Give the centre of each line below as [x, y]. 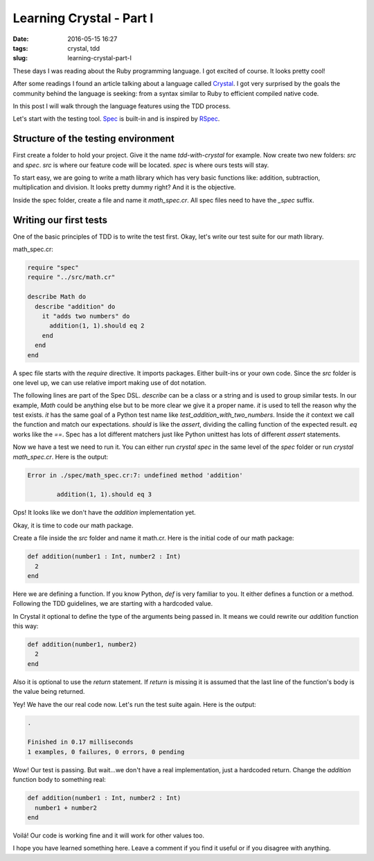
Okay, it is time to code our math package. [73, 525]
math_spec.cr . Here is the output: [61, 457]
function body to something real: [60, 780]
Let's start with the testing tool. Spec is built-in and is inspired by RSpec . [116, 119]
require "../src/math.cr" [71, 277]
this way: [26, 626]
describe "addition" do [75, 306]
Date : [21, 39]
